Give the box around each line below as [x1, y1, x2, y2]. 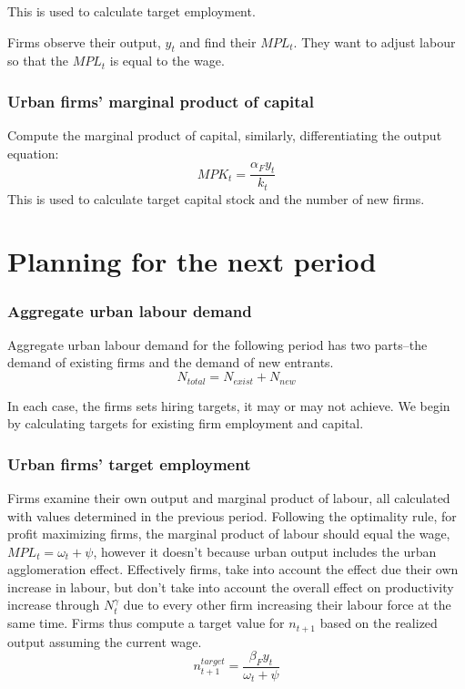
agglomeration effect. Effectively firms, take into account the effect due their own [7, 560, 459, 579]
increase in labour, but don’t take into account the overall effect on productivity [7, 577, 454, 596]
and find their [179, 32, 257, 51]
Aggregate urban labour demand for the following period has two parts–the [7, 334, 428, 354]
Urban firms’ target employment [7, 452, 251, 475]
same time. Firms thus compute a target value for [7, 613, 285, 632]
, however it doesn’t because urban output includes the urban [93, 541, 437, 560]
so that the [7, 51, 68, 70]
